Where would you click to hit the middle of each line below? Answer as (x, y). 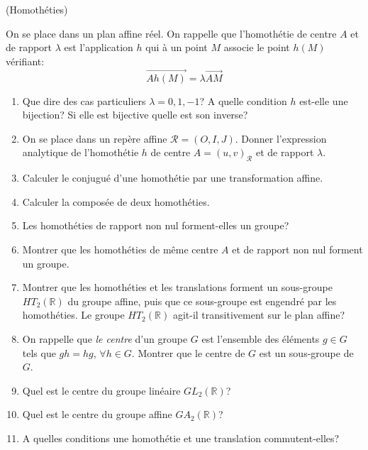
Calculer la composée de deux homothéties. (116, 201)
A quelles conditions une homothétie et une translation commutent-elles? (181, 438)
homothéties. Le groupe (73, 315)
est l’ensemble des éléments (261, 338)
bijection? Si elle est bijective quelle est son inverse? (135, 115)
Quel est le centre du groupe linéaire (101, 390)
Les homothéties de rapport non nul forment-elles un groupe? (156, 225)
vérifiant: (25, 61)
